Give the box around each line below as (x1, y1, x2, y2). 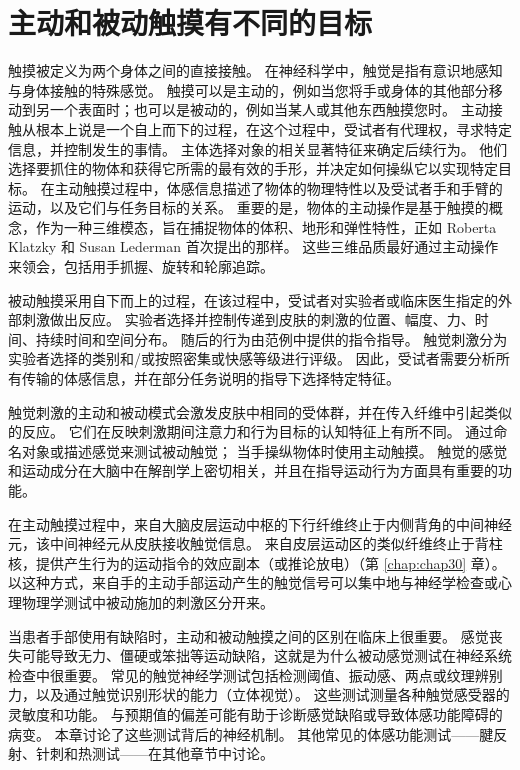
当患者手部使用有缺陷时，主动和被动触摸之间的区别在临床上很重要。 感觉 (8, 625, 489, 646)
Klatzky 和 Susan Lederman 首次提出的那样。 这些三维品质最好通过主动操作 (8, 236, 499, 257)
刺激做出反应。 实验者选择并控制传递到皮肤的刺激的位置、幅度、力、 (21, 309, 475, 330)
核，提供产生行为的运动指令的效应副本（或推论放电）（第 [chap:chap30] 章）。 (8, 552, 506, 573)
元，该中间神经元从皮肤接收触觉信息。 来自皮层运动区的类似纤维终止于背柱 (8, 533, 503, 554)
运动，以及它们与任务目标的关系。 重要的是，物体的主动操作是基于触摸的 (8, 197, 489, 218)
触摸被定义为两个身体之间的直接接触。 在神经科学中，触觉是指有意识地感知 (8, 60, 503, 81)
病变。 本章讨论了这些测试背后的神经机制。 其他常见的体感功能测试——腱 (8, 723, 494, 744)
